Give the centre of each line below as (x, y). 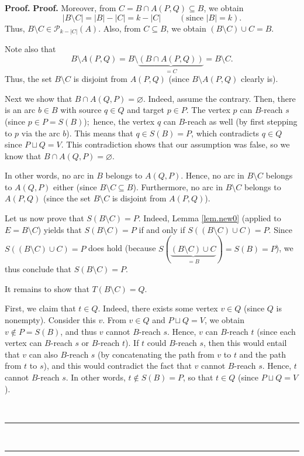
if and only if (162, 229)
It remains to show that (47, 288)
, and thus (79, 331)
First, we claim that (40, 308)
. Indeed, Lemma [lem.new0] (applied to (210, 218)
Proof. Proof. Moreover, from (61, 8)
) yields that (60, 229)
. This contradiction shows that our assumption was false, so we (175, 144)
